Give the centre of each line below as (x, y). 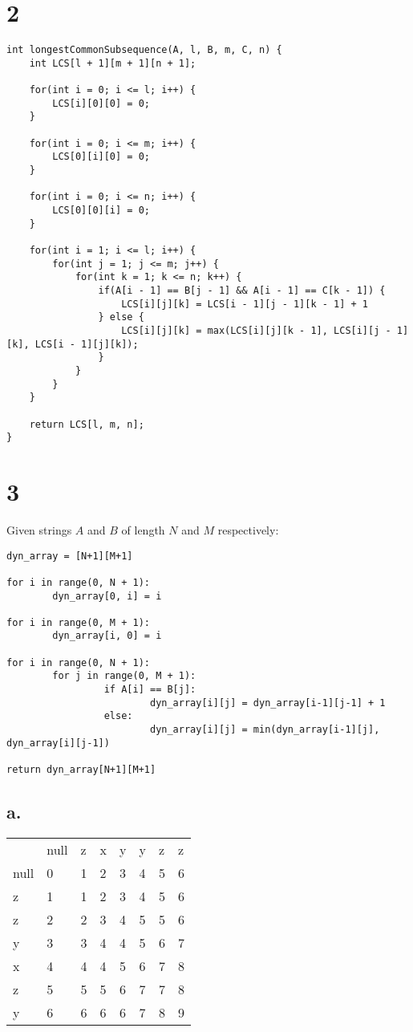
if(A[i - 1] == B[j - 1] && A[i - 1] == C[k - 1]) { (242, 290)
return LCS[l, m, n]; (87, 424)
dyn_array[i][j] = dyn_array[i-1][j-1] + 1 (267, 703)
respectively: (248, 529)
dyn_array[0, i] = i (107, 596)
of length (143, 529)
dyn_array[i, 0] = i (107, 636)
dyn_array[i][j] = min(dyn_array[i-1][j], (265, 730)
